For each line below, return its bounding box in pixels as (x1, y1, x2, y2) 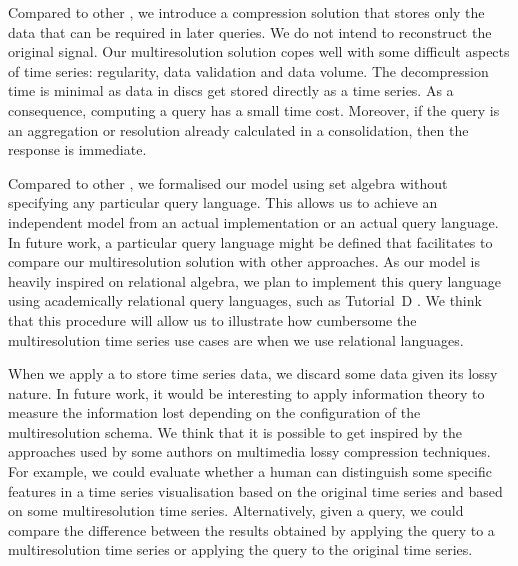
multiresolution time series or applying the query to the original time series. (8, 539, 473, 560)
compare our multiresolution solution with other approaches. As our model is (8, 251, 480, 272)
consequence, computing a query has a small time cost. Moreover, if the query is (8, 99, 500, 120)
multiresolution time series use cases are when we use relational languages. (8, 329, 464, 350)
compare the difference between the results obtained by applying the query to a (8, 519, 495, 540)
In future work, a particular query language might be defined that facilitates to (8, 231, 493, 252)
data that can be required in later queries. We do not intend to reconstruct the (8, 21, 492, 42)
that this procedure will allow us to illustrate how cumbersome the (8, 309, 417, 330)
